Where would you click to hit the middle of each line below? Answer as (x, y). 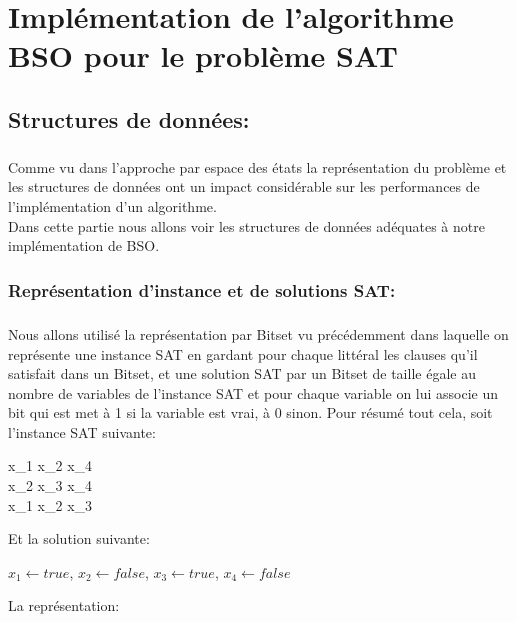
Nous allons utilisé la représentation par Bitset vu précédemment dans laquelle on (258, 333)
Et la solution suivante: (79, 538)
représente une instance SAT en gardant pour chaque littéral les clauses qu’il (243, 353)
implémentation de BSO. (84, 245)
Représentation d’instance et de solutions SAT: (202, 289)
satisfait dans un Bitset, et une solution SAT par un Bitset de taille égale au (242, 373)
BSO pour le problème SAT (203, 55)
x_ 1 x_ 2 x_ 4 (50, 465)
